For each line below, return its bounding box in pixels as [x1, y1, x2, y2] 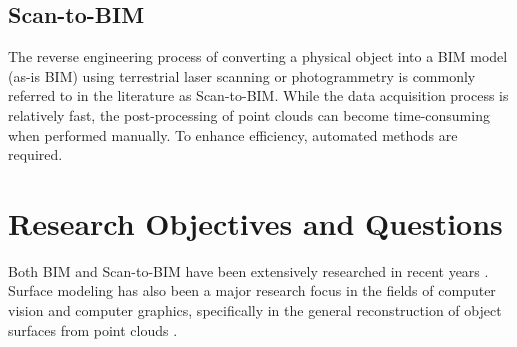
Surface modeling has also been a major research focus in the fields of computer [8, 280, 496, 301]
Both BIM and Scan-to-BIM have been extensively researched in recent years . [8, 260, 489, 281]
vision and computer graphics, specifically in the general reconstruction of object [8, 300, 502, 321]
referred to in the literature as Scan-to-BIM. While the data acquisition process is [8, 85, 509, 106]
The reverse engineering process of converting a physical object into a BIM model [8, 46, 508, 67]
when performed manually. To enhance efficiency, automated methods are [8, 124, 458, 145]
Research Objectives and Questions [8, 202, 503, 243]
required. [8, 144, 63, 165]
